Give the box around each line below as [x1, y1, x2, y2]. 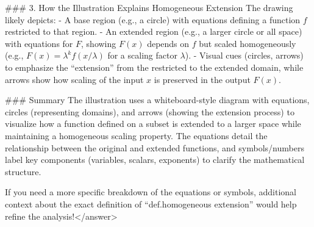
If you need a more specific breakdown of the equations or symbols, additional [5, 186, 296, 198]
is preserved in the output [154, 73, 251, 85]
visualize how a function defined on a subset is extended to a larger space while [5, 117, 301, 130]
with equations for [5, 37, 73, 49]
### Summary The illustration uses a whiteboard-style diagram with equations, [5, 93, 310, 106]
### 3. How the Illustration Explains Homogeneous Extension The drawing [5, 1, 293, 13]
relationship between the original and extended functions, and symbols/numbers [5, 141, 304, 154]
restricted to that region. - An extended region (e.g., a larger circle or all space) [5, 25, 302, 38]
